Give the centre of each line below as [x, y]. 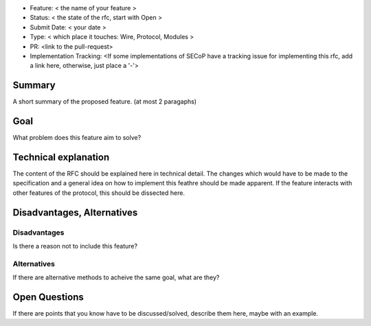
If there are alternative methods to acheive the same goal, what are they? [116, 277]
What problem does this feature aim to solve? [77, 138]
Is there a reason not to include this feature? [75, 246]
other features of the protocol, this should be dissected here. [99, 193]
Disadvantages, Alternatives [75, 212]
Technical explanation [61, 157]
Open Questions [48, 297]
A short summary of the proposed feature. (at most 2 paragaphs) [105, 102]
